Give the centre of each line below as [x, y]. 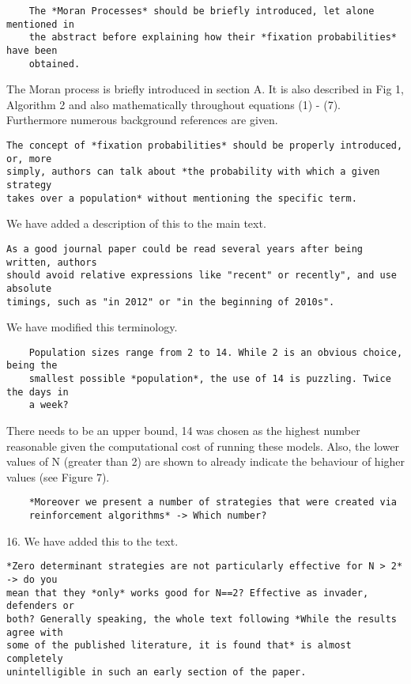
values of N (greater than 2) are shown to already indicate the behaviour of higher [206, 461]
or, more [29, 159]
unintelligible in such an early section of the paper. [156, 672]
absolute [29, 288]
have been [32, 50]
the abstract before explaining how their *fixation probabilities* [213, 38]
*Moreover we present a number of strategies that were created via [213, 503]
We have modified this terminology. [92, 327]
